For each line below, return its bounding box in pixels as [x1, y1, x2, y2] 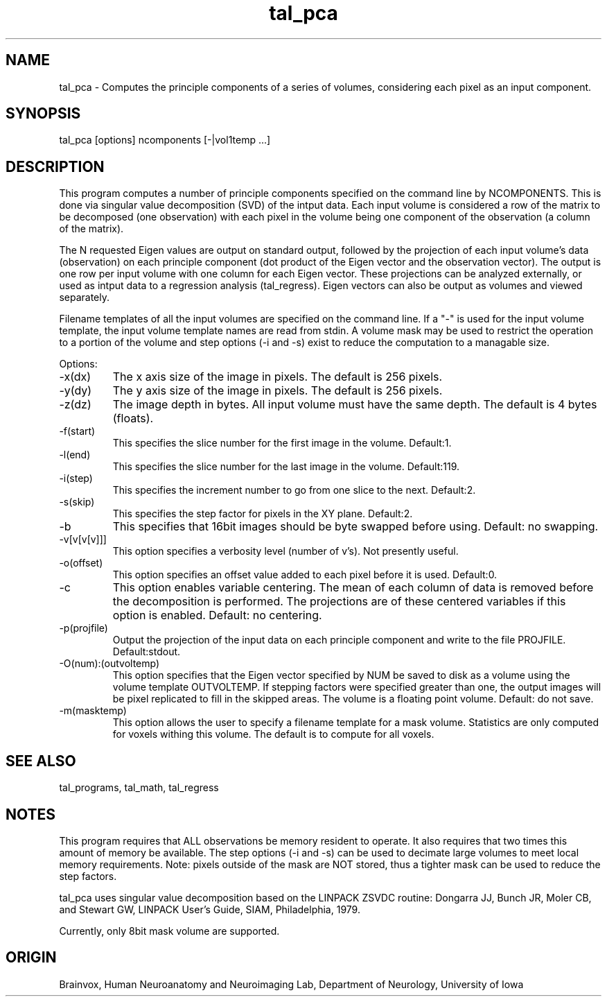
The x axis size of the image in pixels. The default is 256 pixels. [112, 370, 443, 384]
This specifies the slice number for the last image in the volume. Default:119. [112, 460, 460, 473]
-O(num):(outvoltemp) [59, 657, 160, 670]
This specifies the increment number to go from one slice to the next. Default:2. [112, 484, 476, 496]
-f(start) [59, 425, 96, 438]
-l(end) [59, 449, 91, 461]
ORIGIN [6, 949, 57, 967]
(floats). [112, 411, 154, 426]
